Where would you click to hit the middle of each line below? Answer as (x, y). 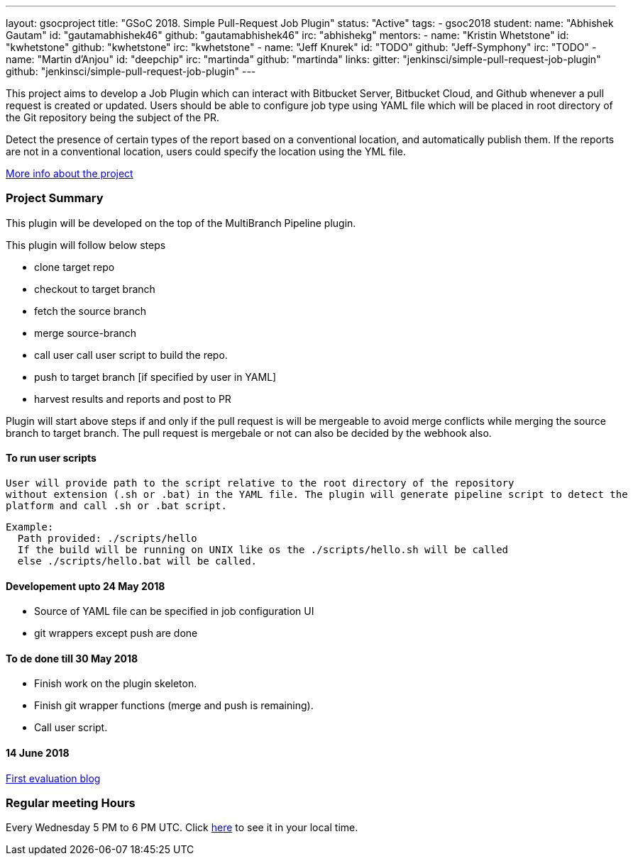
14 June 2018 (38, 753)
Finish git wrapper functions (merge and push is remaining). (174, 706)
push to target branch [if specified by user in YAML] (155, 377)
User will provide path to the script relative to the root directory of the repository (260, 483)
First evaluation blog (53, 778)
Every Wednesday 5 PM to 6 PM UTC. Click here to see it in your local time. (182, 828)
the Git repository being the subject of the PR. (113, 117)
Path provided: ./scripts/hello (107, 538)
